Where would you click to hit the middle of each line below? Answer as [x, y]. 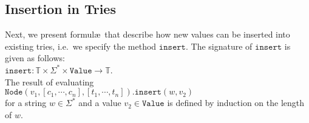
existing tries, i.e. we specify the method [81, 46]
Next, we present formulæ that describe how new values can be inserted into [148, 34]
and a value [100, 103]
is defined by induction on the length [236, 103]
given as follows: [35, 58]
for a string [26, 103]
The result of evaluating [49, 81]
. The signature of [219, 46]
